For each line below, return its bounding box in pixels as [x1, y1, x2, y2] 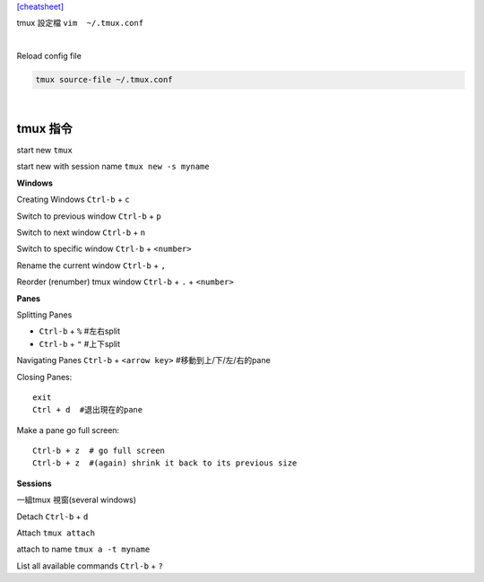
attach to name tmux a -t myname [16, 543, 151, 555]
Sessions [16, 478, 53, 489]
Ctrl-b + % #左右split [39, 326, 121, 336]
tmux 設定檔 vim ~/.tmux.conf [16, 18, 143, 29]
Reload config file [16, 50, 82, 62]
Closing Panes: [16, 371, 73, 382]
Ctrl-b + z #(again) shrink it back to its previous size [32, 458, 298, 468]
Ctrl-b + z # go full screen [32, 446, 166, 456]
